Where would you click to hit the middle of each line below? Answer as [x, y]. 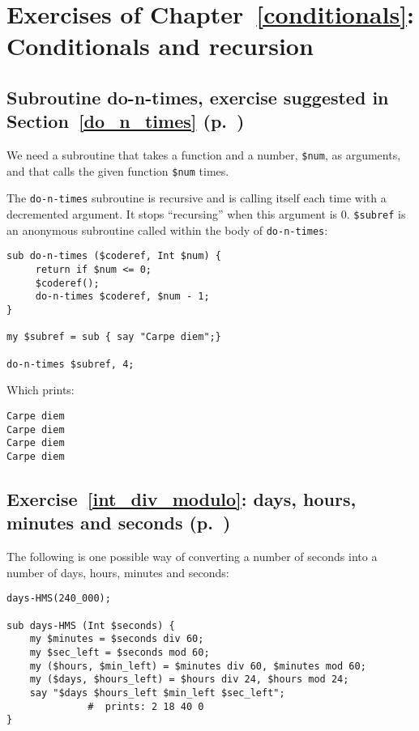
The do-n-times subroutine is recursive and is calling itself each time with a [197, 198]
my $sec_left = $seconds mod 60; [120, 652]
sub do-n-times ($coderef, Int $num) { [114, 256]
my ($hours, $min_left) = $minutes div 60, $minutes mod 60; [198, 666]
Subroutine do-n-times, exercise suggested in [198, 97]
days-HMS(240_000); [59, 599]
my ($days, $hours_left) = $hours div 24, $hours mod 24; [189, 680]
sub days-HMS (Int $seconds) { [91, 625]
